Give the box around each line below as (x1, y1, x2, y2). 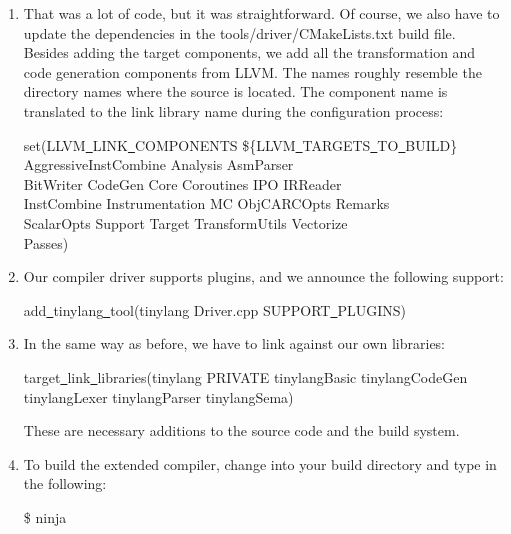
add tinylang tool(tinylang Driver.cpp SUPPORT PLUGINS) (23, 299, 406, 320)
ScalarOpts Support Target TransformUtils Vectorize (23, 212, 348, 233)
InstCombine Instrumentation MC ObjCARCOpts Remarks (23, 193, 390, 214)
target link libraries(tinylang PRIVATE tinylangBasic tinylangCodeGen (23, 366, 468, 387)
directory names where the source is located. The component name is (23, 81, 448, 102)
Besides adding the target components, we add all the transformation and (23, 42, 476, 63)
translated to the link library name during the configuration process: (23, 100, 444, 121)
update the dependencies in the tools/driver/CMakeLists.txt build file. (23, 22, 456, 43)
